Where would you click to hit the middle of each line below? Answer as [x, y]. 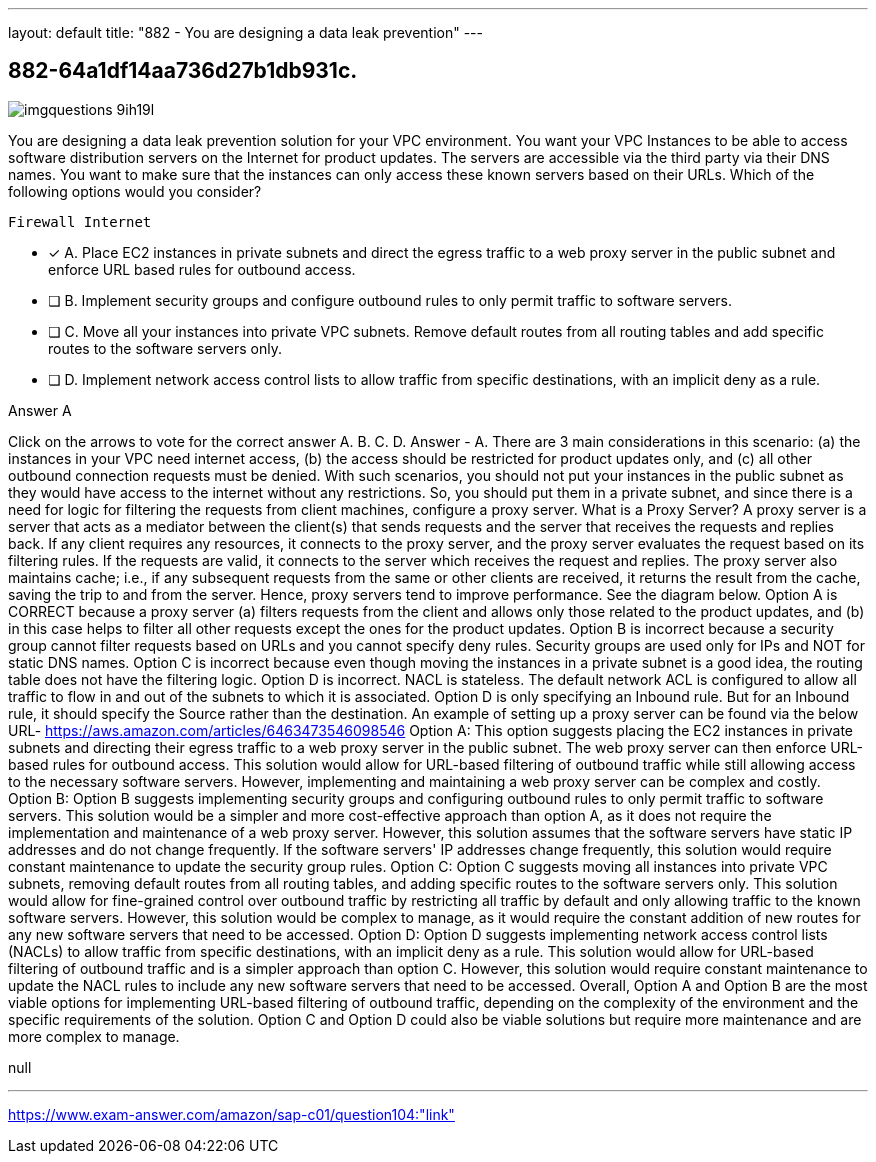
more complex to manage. [94, 1036]
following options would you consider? [135, 191]
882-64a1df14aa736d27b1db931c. [183, 71]
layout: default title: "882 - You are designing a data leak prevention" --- [245, 32]
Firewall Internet [80, 221]
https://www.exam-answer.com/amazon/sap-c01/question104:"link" [231, 1114]
